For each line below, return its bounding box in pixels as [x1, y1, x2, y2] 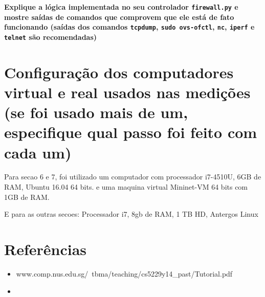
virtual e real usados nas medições [4, 81, 251, 102]
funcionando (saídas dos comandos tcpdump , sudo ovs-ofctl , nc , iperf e [4, 21, 255, 32]
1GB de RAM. [4, 191, 50, 202]
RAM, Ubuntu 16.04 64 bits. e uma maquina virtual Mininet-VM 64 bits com [4, 181, 248, 192]
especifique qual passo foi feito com [4, 122, 257, 143]
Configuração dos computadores [4, 61, 234, 82]
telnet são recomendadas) [4, 31, 97, 42]
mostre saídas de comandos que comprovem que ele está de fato [4, 11, 234, 22]
